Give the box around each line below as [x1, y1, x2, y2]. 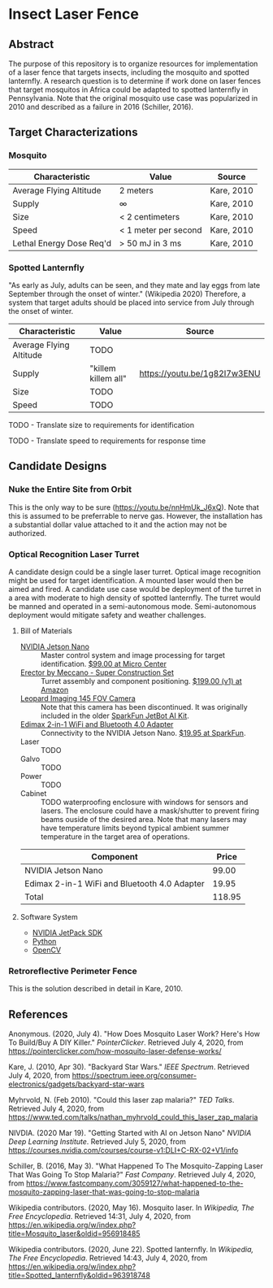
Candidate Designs [8, 459, 107, 473]
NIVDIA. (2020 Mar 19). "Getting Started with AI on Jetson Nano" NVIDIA [8, 1128, 252, 1138]
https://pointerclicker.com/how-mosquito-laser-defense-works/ [8, 1046, 222, 1056]
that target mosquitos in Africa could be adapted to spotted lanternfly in [8, 85, 249, 94]
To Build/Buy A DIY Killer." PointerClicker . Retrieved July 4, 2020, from [8, 1038, 244, 1047]
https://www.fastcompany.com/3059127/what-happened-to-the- [25, 1178, 244, 1188]
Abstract [8, 37, 54, 51]
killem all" [89, 372, 128, 384]
